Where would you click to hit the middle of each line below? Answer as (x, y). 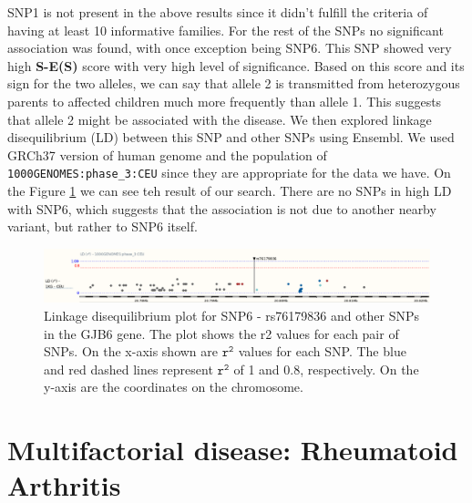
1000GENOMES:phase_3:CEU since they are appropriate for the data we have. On (229, 173)
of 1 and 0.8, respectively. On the (326, 369)
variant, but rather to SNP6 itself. (103, 226)
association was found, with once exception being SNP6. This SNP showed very (230, 48)
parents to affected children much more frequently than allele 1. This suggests (225, 101)
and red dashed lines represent (128, 369)
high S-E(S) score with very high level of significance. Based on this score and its (236, 65)
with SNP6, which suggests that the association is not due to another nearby (222, 208)
